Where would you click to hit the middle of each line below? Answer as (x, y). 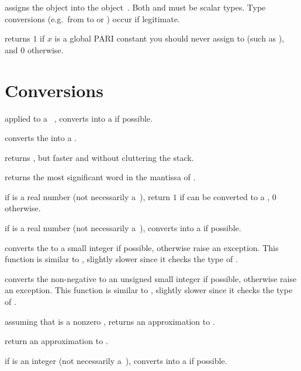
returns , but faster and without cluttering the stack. (99, 157)
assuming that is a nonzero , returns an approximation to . (110, 321)
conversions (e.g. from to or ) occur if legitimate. (92, 18)
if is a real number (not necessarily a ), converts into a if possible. (123, 228)
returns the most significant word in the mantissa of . (100, 177)
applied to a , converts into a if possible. (79, 118)
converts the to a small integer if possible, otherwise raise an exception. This (142, 247)
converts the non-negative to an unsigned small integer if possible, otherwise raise (151, 278)
